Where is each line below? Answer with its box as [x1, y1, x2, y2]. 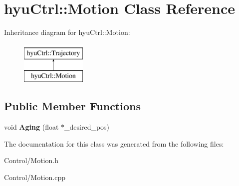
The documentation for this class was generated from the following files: [4, 138, 224, 149]
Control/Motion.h [4, 155, 58, 166]
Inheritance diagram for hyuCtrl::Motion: [4, 27, 130, 37]
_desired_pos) [64, 122, 110, 132]
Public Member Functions [4, 98, 141, 114]
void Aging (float [4, 122, 59, 132]
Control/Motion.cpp [4, 172, 65, 182]
